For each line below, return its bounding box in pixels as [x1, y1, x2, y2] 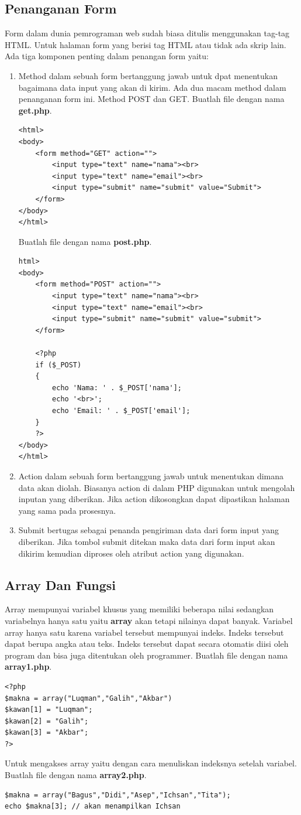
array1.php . [5, 660, 52, 673]
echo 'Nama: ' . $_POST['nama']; [52, 383, 182, 392]
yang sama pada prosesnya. [18, 504, 116, 516]
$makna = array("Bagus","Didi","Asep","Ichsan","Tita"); [5, 790, 231, 799]
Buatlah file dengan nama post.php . [18, 235, 152, 247]
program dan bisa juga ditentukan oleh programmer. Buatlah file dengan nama [5, 649, 288, 661]
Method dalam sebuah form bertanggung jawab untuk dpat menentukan [18, 69, 278, 81]
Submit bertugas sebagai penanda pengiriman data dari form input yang [18, 524, 279, 536]
